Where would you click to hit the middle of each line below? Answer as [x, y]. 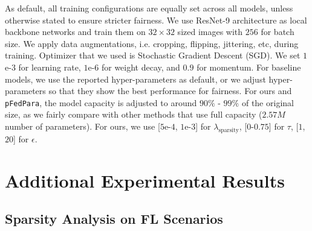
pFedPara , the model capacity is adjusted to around [101, 102]
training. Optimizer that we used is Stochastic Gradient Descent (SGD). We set [153, 55]
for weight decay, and [141, 67]
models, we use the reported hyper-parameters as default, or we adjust [135, 79]
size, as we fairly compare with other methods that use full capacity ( [134, 114]
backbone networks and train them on [75, 32]
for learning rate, [50, 67]
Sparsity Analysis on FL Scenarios [114, 219]
